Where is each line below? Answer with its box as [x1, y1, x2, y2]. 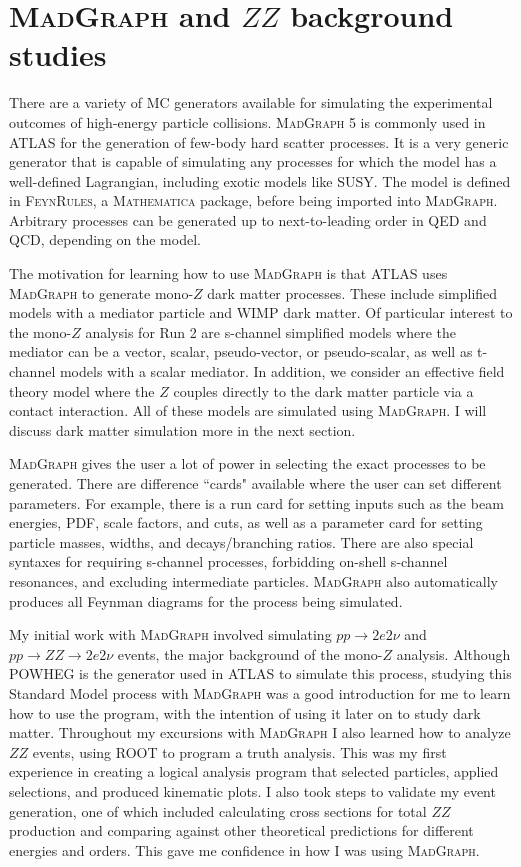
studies [9, 34, 107, 75]
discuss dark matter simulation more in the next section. [9, 419, 356, 440]
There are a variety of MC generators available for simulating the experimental [9, 92, 493, 113]
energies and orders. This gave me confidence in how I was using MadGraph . [9, 839, 480, 860]
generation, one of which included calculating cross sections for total [9, 800, 427, 821]
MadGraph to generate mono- [9, 282, 194, 303]
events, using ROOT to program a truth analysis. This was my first [32, 741, 447, 762]
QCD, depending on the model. [9, 229, 201, 250]
